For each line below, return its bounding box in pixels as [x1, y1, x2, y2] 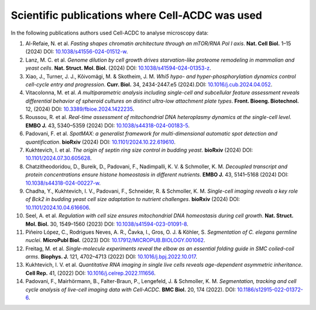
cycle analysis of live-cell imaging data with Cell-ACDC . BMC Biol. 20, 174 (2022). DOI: [25, 286, 236, 293]
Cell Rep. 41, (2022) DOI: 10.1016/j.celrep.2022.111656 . [25, 270, 156, 277]
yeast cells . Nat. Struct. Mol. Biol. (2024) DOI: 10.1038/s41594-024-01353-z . [25, 64, 212, 71]
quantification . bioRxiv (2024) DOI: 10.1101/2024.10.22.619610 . [25, 138, 176, 145]
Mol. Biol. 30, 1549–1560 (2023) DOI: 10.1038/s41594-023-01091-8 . [25, 220, 188, 227]
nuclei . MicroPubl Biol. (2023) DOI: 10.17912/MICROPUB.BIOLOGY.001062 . [25, 237, 205, 244]
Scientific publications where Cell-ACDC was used [11, 9, 263, 22]
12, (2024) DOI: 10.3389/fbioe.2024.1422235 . [25, 105, 135, 113]
